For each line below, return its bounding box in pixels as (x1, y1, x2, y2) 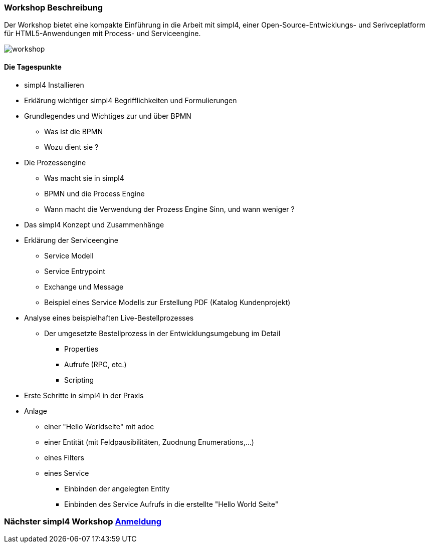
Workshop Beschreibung (4, 3, 103, 13)
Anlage (24, 406, 47, 415)
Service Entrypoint (44, 266, 105, 276)
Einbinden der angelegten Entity (64, 484, 170, 493)
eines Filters (44, 453, 84, 462)
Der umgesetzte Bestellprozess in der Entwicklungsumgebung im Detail (44, 329, 281, 338)
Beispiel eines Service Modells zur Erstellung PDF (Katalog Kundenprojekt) (44, 298, 291, 307)
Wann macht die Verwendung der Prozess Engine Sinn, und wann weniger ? (44, 204, 295, 213)
